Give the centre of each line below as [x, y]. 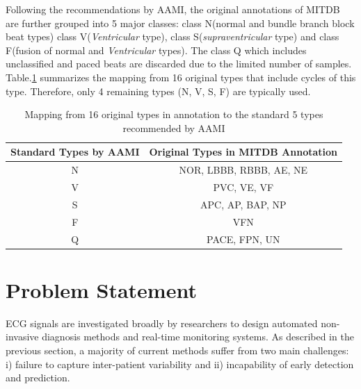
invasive [22, 337]
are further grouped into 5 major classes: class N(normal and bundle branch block [180, 23]
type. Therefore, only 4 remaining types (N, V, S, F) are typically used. [158, 91]
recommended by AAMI [174, 127]
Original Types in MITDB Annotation [243, 152]
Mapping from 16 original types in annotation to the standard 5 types [174, 114]
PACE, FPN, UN [243, 239]
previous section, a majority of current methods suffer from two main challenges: [177, 350]
